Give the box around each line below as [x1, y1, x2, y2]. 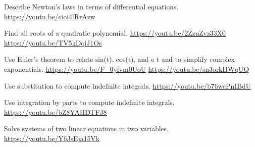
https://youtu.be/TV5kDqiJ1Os [4, 37, 102, 48]
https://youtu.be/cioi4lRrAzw [4, 11, 96, 21]
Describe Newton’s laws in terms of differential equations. [4, 1, 179, 11]
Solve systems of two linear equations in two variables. [4, 123, 169, 134]
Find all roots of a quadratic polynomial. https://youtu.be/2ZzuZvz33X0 [4, 28, 226, 38]
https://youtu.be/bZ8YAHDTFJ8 [4, 106, 107, 117]
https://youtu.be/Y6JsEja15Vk [4, 133, 100, 143]
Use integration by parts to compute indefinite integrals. [4, 97, 175, 107]
